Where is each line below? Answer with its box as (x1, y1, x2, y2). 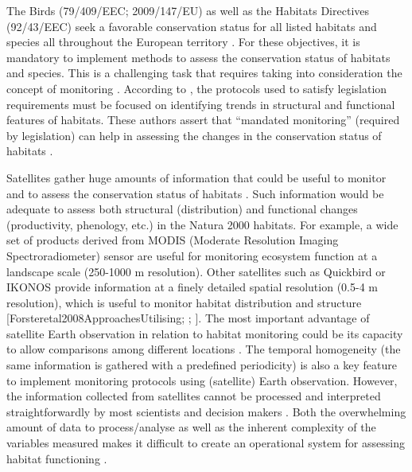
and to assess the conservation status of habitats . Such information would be (6, 185, 384, 201)
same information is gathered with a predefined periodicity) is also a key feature (6, 357, 397, 373)
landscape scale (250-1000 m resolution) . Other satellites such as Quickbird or (6, 263, 386, 279)
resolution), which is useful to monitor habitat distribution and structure (6, 294, 362, 310)
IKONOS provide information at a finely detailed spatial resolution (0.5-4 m (6, 279, 378, 295)
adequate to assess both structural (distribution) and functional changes (6, 201, 358, 217)
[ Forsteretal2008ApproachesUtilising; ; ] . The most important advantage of (6, 310, 370, 326)
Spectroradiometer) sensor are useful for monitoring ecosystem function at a (6, 247, 378, 263)
